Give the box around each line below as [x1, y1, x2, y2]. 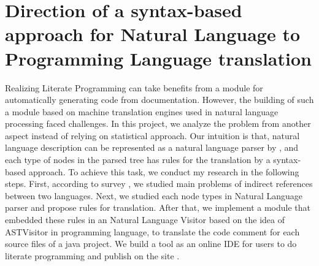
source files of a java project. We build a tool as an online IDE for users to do [5, 237, 297, 250]
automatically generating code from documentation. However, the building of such [5, 93, 314, 106]
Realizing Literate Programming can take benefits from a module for [5, 81, 263, 94]
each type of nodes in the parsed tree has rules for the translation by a [5, 153, 271, 166]
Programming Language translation [5, 45, 312, 70]
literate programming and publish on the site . [5, 249, 180, 262]
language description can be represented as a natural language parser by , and [5, 141, 299, 154]
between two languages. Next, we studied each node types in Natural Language [5, 189, 302, 202]
